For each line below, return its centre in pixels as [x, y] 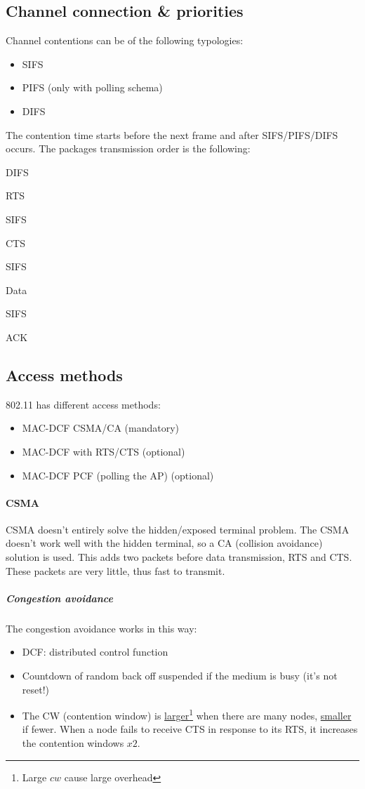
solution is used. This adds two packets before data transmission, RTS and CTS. [179, 557]
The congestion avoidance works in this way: [101, 628]
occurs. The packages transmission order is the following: [128, 148]
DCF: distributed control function [95, 652]
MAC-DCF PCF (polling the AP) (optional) [118, 475]
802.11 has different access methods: [83, 404]
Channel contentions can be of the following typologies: [125, 40]
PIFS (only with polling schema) [92, 87]
